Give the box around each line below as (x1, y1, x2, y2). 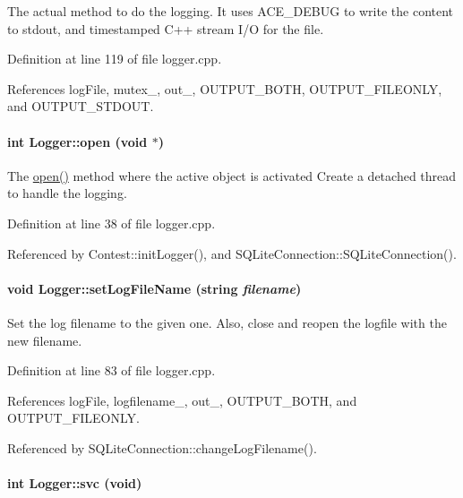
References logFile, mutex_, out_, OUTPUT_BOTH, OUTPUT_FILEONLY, (7, 79, 442, 98)
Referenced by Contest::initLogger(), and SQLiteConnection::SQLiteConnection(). (7, 244, 457, 262)
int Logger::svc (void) (7, 474, 142, 493)
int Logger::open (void (7, 132, 148, 150)
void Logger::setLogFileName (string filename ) (7, 279, 302, 297)
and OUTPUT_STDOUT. (7, 97, 154, 116)
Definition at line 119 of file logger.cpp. (7, 49, 222, 68)
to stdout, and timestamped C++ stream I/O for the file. (7, 19, 324, 38)
